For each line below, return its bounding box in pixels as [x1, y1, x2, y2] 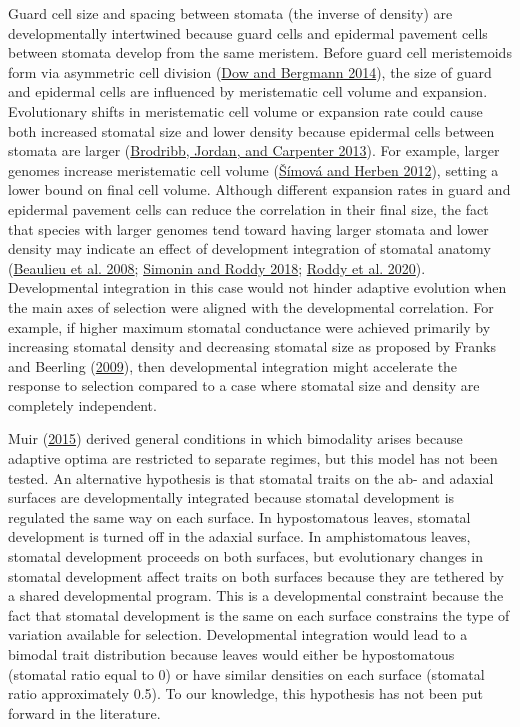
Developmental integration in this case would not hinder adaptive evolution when [8, 277, 507, 298]
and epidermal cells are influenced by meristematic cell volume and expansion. [8, 81, 488, 102]
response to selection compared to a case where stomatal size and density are [8, 375, 480, 396]
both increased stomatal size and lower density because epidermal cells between [8, 120, 495, 141]
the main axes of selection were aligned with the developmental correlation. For [8, 296, 494, 317]
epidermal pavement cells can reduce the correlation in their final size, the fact [8, 198, 489, 219]
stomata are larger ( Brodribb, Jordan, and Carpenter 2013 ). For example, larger [8, 140, 500, 161]
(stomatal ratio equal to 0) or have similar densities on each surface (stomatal [8, 663, 485, 684]
